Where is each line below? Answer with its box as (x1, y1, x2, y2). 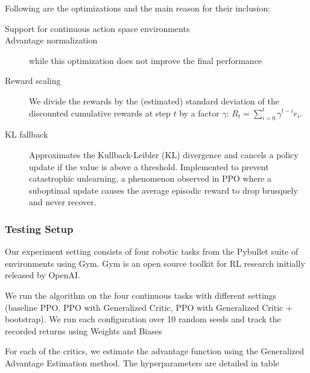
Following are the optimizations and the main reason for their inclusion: (5, 2, 271, 14)
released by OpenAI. (5, 269, 80, 281)
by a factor (179, 106, 220, 119)
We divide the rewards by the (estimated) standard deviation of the (29, 94, 279, 107)
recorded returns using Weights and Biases (5, 324, 162, 337)
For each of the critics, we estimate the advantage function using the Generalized (5, 345, 305, 357)
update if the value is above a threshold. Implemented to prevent (29, 160, 269, 173)
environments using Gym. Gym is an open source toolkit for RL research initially (5, 257, 305, 269)
